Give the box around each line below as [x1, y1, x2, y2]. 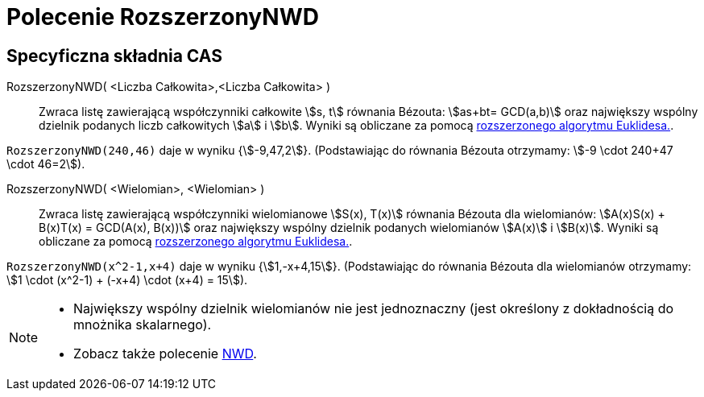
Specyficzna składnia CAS [6, 45, 222, 66]
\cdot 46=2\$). [6, 157, 85, 172]
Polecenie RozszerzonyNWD [6, 3, 319, 31]
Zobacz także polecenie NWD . [73, 345, 257, 362]
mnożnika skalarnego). [73, 316, 212, 333]
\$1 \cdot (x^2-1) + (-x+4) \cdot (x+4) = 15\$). [6, 273, 248, 287]
